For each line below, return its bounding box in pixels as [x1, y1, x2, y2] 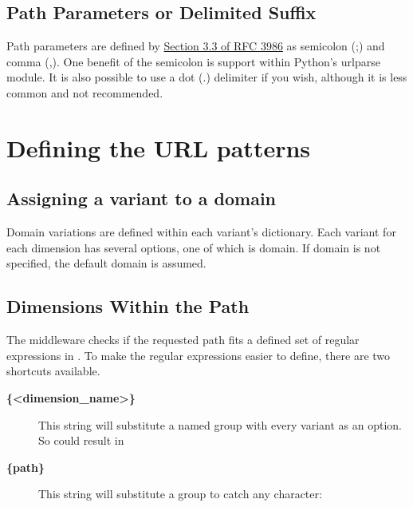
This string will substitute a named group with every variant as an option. [38, 416, 402, 433]
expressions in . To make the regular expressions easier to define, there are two [6, 347, 391, 363]
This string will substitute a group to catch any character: [38, 485, 322, 502]
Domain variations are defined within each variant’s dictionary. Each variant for [6, 224, 396, 240]
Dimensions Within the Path [6, 294, 250, 319]
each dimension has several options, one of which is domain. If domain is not [6, 239, 381, 255]
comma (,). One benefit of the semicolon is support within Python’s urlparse [6, 53, 380, 69]
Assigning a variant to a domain [6, 186, 276, 211]
